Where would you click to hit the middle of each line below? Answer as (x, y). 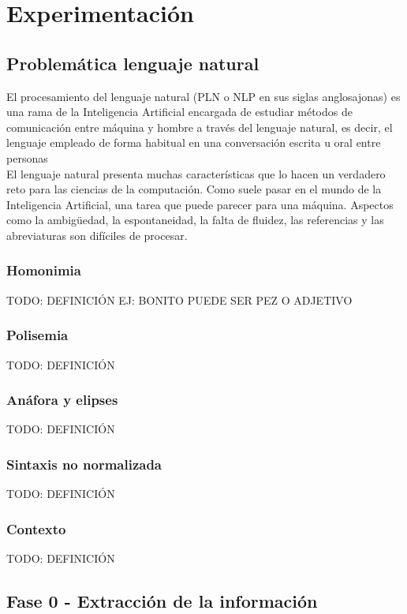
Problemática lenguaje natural (133, 63)
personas (27, 157)
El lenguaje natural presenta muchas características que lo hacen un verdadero (196, 173)
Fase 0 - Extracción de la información (162, 600)
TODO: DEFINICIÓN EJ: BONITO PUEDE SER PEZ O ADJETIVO (179, 300)
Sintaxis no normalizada (84, 464)
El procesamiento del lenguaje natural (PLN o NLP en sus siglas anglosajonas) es (203, 96)
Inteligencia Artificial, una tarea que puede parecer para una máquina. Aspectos (200, 204)
